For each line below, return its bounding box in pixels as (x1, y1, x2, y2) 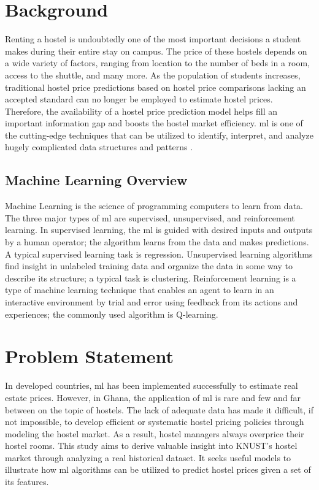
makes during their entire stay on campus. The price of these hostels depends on (5, 44, 307, 57)
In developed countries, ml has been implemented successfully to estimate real (5, 379, 298, 392)
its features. (5, 475, 49, 488)
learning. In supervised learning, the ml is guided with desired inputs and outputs (5, 223, 313, 236)
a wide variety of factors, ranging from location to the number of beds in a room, (5, 56, 310, 69)
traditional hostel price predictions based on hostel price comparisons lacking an (5, 80, 306, 93)
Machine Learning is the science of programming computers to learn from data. (5, 199, 303, 212)
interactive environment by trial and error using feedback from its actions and (5, 296, 298, 308)
